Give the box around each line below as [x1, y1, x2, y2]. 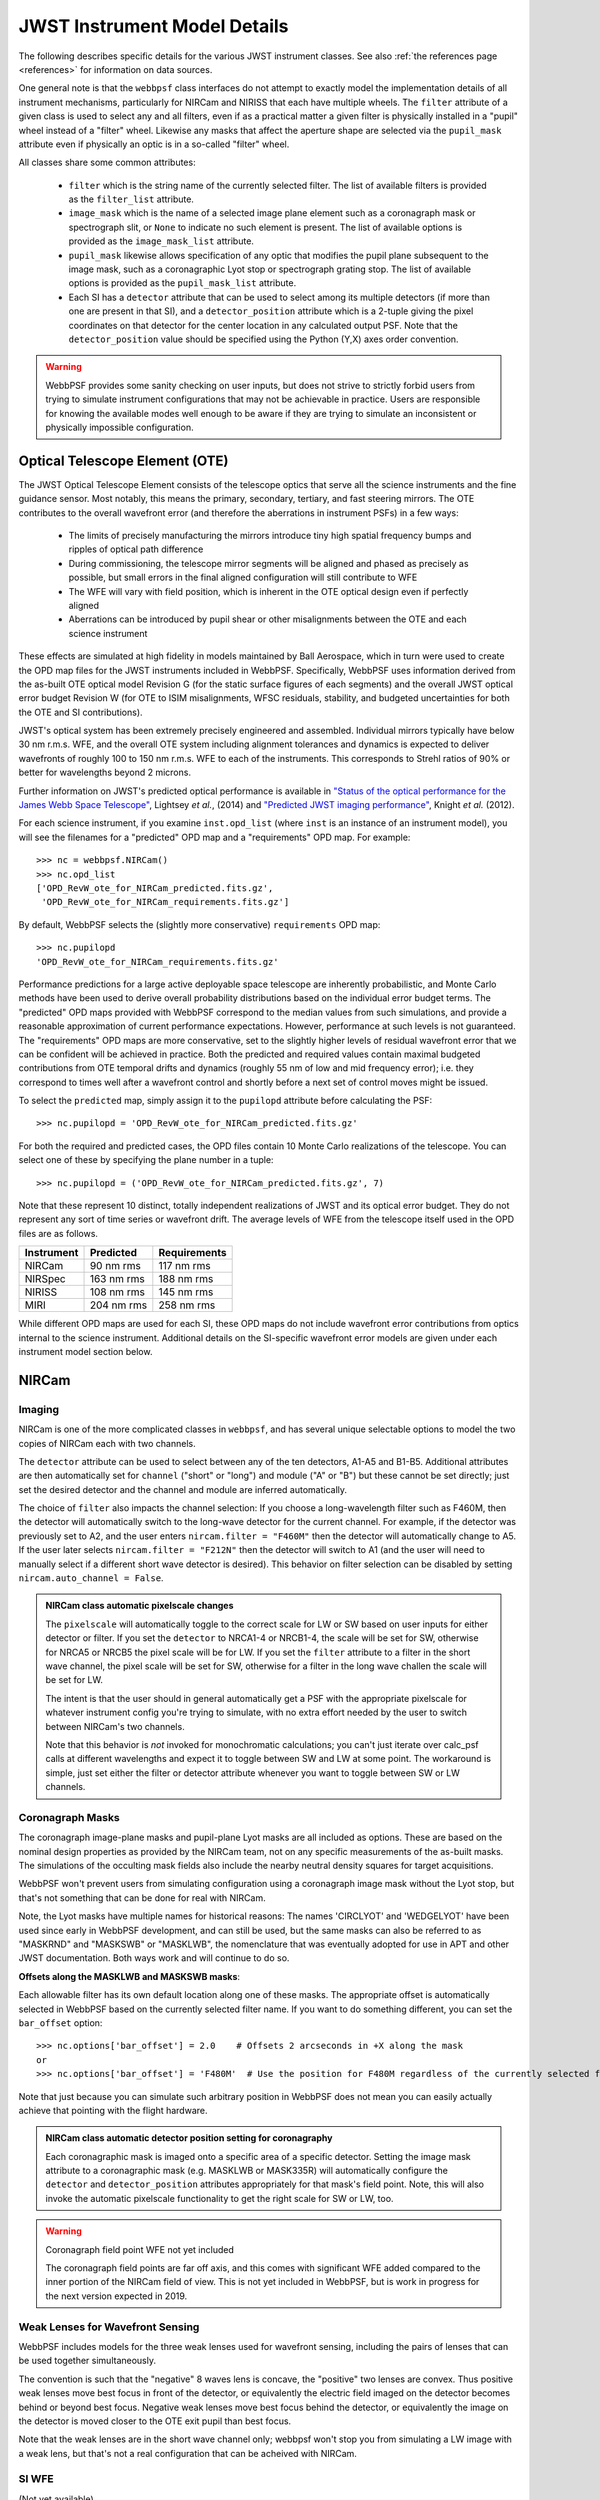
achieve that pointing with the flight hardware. [18, 2104, 208, 2116]
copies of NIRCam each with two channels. [18, 1437, 196, 1449]
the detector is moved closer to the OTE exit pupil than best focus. [18, 2415, 292, 2427]
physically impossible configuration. [45, 421, 194, 433]
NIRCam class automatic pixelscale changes [45, 1600, 234, 1612]
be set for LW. [45, 1674, 104, 1686]
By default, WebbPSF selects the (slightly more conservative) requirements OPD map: [18, 918, 381, 930]
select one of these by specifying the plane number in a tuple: [18, 1154, 274, 1166]
